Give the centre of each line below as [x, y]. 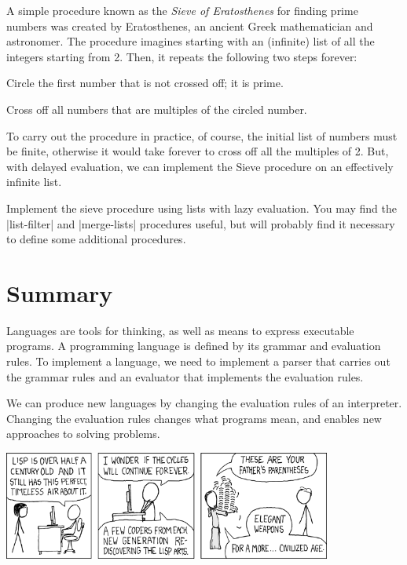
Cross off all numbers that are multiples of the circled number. [157, 109]
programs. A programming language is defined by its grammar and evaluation [194, 346]
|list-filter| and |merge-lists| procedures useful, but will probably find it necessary [201, 223]
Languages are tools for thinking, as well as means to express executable [180, 330]
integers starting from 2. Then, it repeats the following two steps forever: [182, 56]
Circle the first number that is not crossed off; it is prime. [145, 83]
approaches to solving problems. [83, 434]
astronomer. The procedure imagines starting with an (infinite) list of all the [191, 41]
